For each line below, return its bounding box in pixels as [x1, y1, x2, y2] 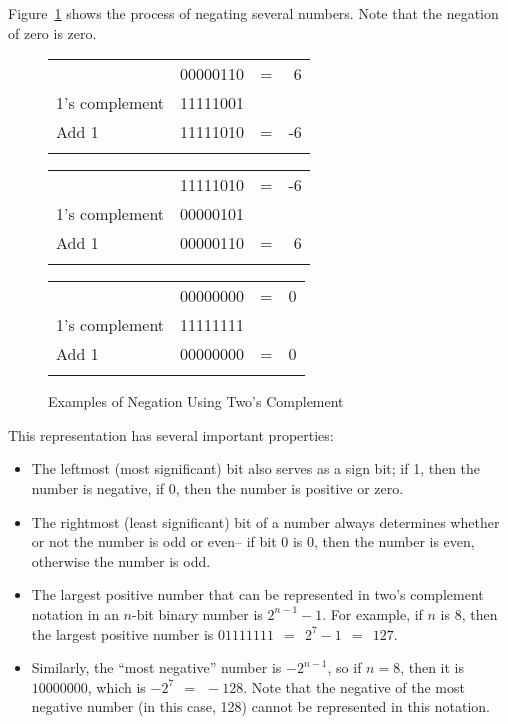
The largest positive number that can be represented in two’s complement [31, 584, 484, 605]
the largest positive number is [31, 623, 214, 644]
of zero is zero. [8, 22, 97, 43]
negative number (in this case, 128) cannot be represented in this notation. [31, 696, 490, 717]
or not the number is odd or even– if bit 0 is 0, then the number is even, [31, 531, 475, 552]
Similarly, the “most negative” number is [31, 657, 282, 678]
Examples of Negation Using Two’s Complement [48, 391, 344, 412]
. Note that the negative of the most [243, 676, 465, 697]
